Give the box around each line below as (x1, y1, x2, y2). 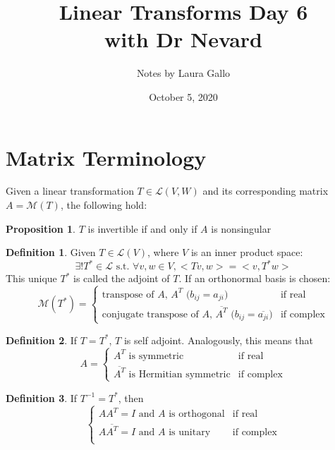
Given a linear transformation (6, 183, 134, 198)
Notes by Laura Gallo (136, 66, 231, 80)
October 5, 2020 (149, 89, 218, 104)
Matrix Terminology (6, 142, 207, 171)
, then (118, 390, 144, 405)
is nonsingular (211, 221, 272, 236)
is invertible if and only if (87, 221, 197, 236)
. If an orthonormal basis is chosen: (178, 271, 331, 286)
